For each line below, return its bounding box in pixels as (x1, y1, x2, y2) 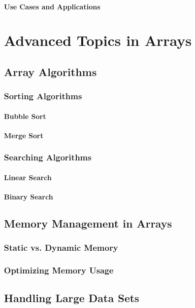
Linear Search (4, 172, 52, 182)
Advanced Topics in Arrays (4, 30, 192, 50)
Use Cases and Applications (4, 1, 100, 11)
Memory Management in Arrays (4, 216, 172, 231)
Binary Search (4, 192, 53, 202)
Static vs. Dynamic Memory (4, 241, 118, 254)
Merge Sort (4, 130, 43, 140)
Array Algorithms (4, 64, 97, 79)
